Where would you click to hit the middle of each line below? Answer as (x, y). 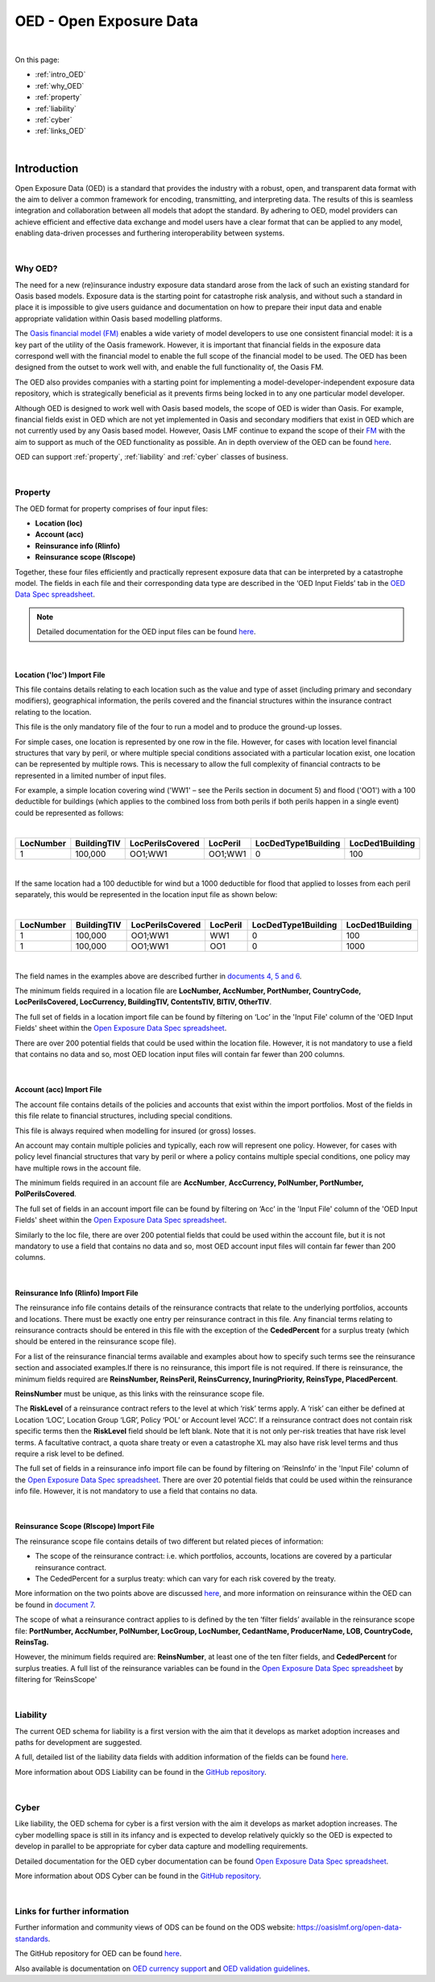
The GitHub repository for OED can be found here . (98, 1954)
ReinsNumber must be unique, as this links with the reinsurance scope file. (140, 1394)
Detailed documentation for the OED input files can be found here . (147, 632)
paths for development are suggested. (79, 1743)
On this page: (37, 60)
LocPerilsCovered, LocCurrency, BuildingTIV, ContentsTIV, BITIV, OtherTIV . (143, 1002)
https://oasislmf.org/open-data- (350, 1927)
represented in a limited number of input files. (91, 775)
